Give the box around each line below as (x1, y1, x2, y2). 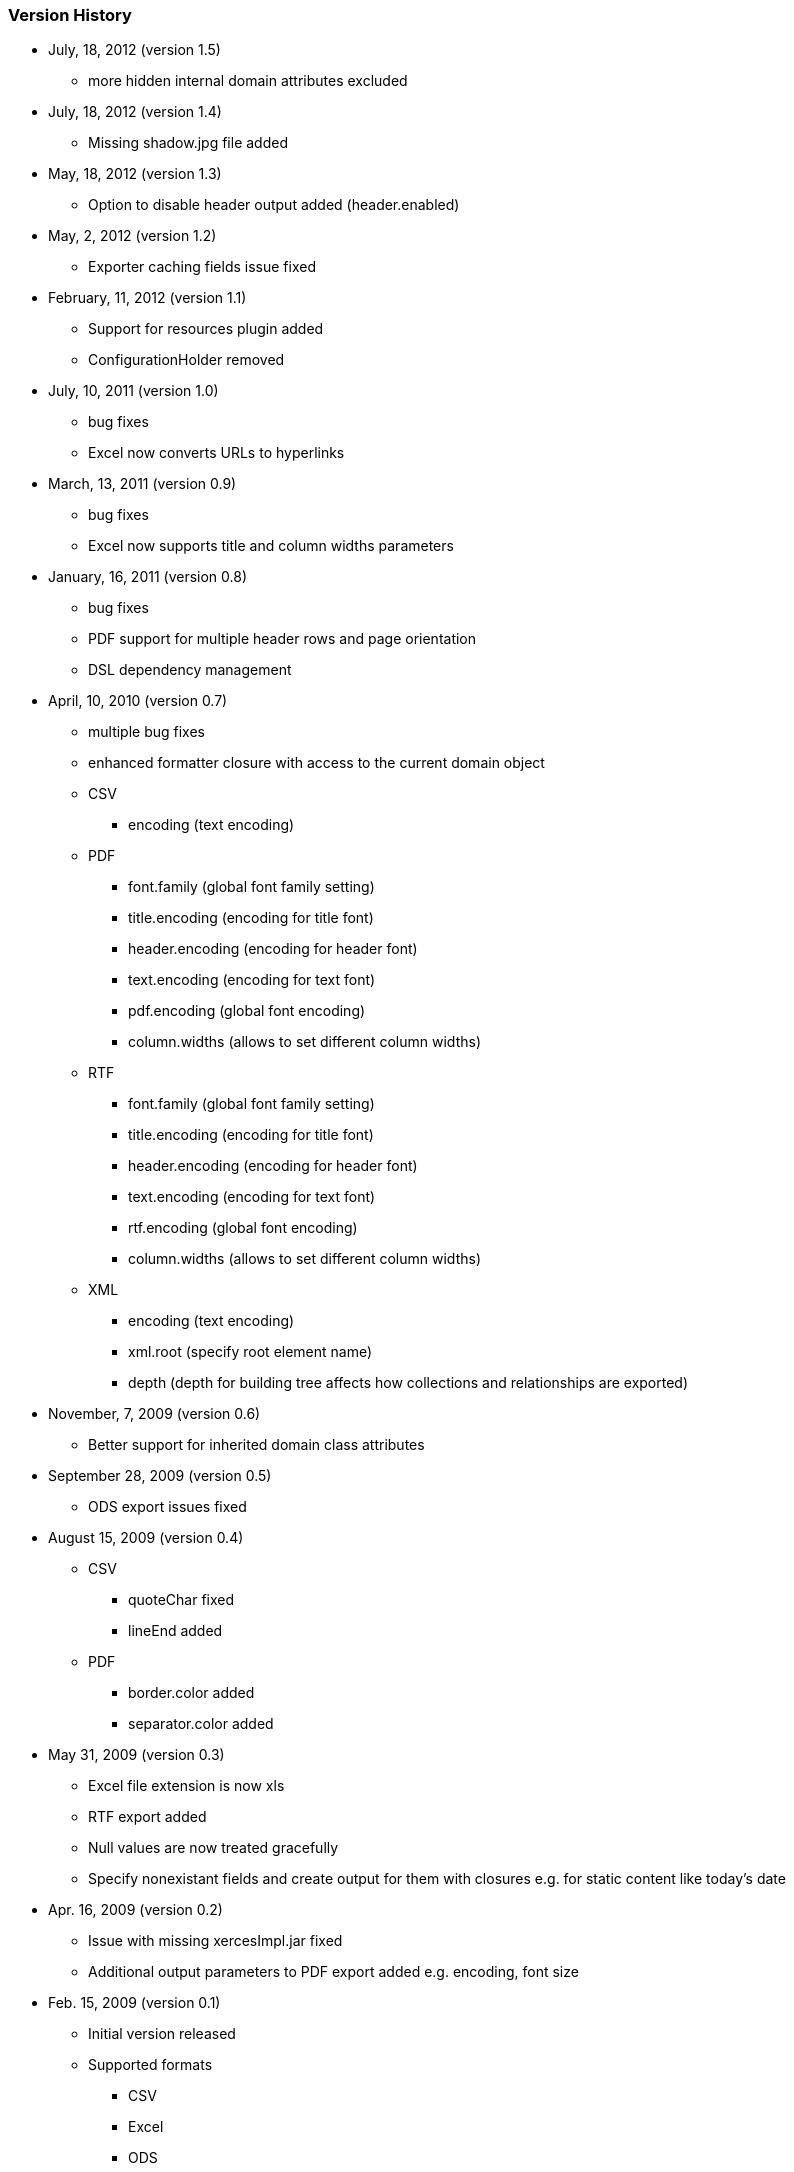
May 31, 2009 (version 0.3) (48, 1746, 225, 1764)
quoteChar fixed (128, 1591, 235, 1609)
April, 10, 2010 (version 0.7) (48, 692, 228, 710)
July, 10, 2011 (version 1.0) (48, 382, 219, 400)
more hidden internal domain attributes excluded (88, 72, 408, 90)
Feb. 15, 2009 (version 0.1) (48, 1994, 221, 2012)
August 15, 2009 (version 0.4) (48, 1529, 244, 1547)
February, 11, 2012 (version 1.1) (48, 289, 247, 307)
